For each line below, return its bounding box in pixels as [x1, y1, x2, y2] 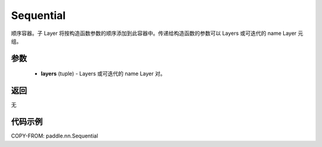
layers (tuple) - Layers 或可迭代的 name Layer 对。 [41, 70, 166, 77]
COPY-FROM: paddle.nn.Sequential [11, 132, 98, 139]
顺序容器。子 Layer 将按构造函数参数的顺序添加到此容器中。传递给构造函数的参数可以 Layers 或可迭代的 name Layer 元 [11, 30, 304, 37]
